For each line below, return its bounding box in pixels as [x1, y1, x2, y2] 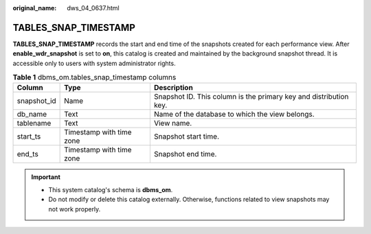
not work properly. [48, 204, 101, 213]
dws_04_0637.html [67, 4, 120, 12]
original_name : [12, 4, 57, 12]
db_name [16, 110, 47, 119]
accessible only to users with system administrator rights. [12, 59, 176, 67]
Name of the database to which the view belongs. [153, 110, 315, 119]
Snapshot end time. [153, 150, 217, 159]
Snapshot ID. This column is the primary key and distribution [153, 92, 349, 102]
